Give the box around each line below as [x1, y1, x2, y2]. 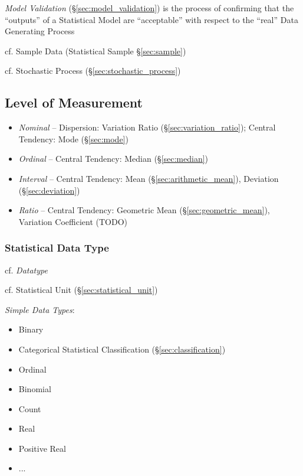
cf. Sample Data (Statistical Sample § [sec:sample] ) [5, 44, 186, 57]
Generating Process [5, 25, 75, 37]
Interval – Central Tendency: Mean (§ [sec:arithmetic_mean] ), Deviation [18, 172, 279, 184]
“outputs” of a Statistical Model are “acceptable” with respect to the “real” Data [5, 13, 298, 25]
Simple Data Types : [5, 303, 75, 315]
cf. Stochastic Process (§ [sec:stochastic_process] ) [5, 64, 181, 77]
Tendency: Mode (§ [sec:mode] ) [18, 132, 129, 145]
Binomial [18, 383, 51, 395]
